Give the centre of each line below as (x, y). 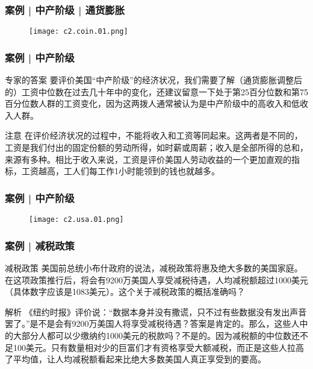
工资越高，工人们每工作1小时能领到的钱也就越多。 (120, 171)
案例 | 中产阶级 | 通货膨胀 (65, 9)
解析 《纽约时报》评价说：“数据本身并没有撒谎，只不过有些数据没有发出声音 (156, 311)
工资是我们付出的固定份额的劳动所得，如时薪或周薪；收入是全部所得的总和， (156, 147)
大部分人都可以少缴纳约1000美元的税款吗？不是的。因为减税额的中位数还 (156, 335)
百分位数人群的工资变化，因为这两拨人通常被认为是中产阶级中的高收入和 (148, 103)
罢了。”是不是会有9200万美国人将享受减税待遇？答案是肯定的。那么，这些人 (152, 323)
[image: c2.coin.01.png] (79, 32)
